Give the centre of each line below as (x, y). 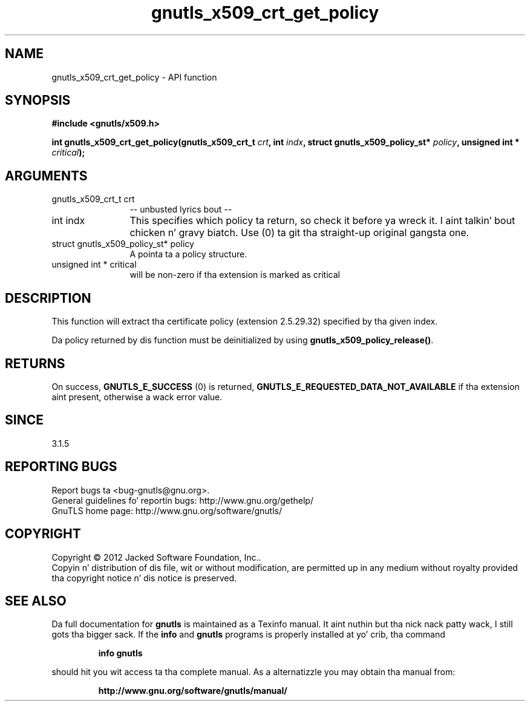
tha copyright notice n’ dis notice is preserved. (144, 578)
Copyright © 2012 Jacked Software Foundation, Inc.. (156, 557)
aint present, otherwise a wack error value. (137, 397)
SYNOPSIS (38, 101)
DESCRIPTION (48, 298)
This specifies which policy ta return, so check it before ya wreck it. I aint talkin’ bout (322, 221)
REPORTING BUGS (61, 467)
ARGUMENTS (46, 176)
